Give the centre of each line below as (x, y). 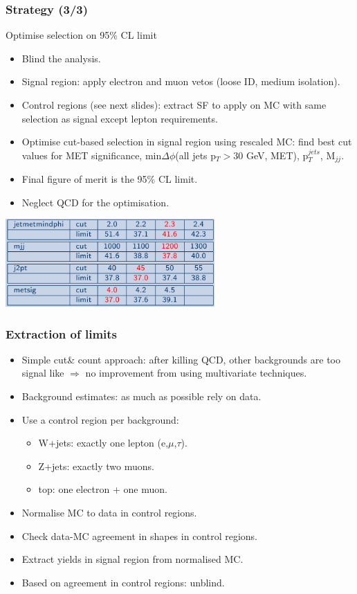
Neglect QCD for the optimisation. (95, 202)
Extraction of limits (62, 333)
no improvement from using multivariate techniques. (196, 373)
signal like (43, 373)
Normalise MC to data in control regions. (109, 512)
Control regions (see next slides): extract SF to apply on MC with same (174, 105)
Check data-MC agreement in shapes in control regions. (140, 535)
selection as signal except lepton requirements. (120, 118)
